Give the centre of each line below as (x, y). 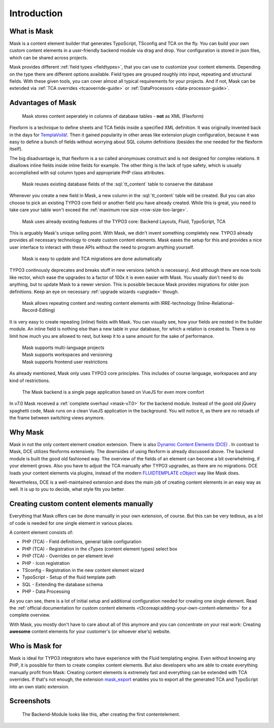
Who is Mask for (36, 646)
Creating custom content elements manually (81, 504)
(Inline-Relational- (216, 303)
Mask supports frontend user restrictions (65, 362)
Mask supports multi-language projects (63, 347)
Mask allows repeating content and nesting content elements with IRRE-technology (109, 303)
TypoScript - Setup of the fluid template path (69, 577)
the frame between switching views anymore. (57, 418)
